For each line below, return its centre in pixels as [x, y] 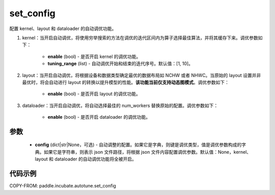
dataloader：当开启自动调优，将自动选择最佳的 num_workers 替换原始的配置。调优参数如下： [120, 105]
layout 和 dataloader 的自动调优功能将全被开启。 [86, 159]
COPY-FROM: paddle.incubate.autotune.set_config [63, 186]
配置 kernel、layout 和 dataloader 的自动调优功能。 [63, 29]
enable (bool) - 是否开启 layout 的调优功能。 [94, 94]
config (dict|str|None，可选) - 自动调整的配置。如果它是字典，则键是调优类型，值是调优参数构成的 [138, 145]
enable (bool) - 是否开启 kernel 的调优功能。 [94, 57]
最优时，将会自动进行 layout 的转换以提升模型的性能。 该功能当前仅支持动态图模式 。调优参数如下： [126, 82]
